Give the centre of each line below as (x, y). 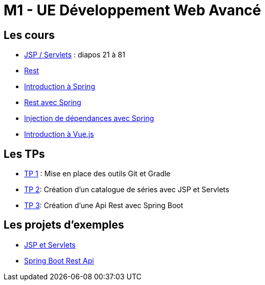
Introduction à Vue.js (59, 134)
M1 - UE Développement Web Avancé (132, 10)
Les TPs (24, 154)
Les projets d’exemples (64, 225)
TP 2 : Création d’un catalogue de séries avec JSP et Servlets (127, 190)
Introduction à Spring (60, 87)
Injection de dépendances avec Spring (89, 118)
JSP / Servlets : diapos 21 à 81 (75, 55)
